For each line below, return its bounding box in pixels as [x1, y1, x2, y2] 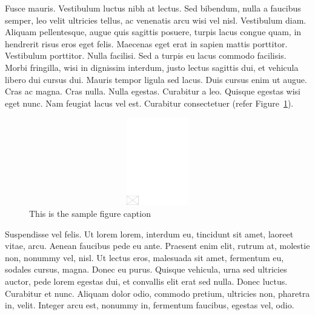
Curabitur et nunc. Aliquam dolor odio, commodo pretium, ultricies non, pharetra [5, 287, 310, 299]
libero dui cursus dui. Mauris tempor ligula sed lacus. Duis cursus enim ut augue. [5, 73, 307, 85]
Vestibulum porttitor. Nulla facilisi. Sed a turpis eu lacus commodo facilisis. [5, 49, 287, 62]
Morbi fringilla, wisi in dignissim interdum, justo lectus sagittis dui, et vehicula [5, 61, 299, 73]
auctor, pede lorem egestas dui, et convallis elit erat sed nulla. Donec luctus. [5, 274, 288, 287]
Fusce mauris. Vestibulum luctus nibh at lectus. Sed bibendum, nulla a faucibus [5, 2, 301, 14]
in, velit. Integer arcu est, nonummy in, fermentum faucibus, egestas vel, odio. [5, 299, 294, 311]
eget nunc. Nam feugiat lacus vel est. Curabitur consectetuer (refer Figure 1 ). [5, 96, 294, 109]
